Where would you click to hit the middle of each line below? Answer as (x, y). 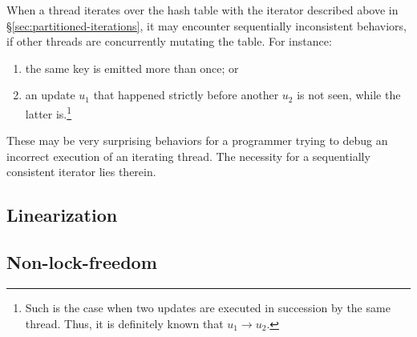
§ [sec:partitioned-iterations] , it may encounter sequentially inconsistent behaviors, (206, 25)
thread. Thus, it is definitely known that (124, 323)
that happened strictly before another (186, 95)
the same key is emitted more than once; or (132, 68)
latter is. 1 (49, 112)
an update (50, 95)
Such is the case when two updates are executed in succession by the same (208, 307)
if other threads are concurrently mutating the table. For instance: (169, 41)
